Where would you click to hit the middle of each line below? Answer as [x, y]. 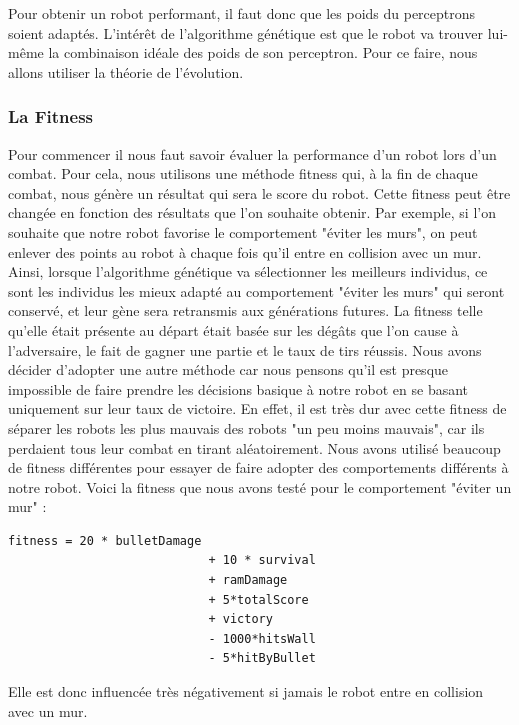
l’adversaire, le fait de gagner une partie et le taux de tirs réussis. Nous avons [245, 349]
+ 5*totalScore [258, 599]
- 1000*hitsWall [262, 638]
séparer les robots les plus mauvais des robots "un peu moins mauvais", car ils [246, 427]
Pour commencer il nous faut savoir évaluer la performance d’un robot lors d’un [252, 153]
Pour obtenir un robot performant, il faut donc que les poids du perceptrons [242, 13]
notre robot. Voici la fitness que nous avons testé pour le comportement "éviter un [260, 486]
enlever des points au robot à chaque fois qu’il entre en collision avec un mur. [245, 251]
